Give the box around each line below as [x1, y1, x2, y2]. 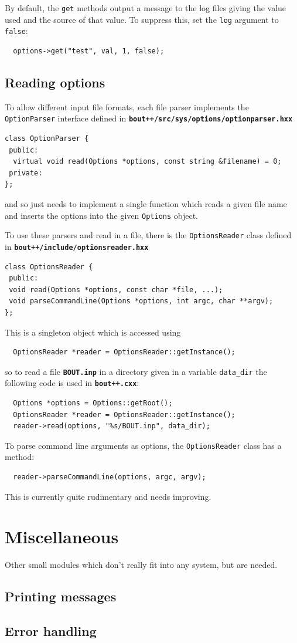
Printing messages [5, 587, 117, 605]
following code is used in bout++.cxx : [5, 377, 139, 389]
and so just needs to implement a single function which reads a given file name [5, 197, 287, 209]
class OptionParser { [5, 134, 89, 143]
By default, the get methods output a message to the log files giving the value [5, 2, 286, 13]
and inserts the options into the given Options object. [5, 209, 199, 221]
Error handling [5, 622, 97, 640]
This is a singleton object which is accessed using [5, 326, 181, 338]
